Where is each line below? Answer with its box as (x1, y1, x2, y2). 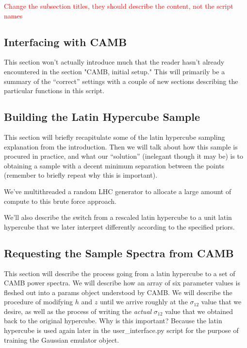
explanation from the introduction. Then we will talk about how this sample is (4, 141, 238, 151)
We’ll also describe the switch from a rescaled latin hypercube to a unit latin (4, 212, 232, 222)
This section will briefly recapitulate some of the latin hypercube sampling (4, 132, 225, 142)
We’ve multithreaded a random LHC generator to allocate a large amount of (4, 186, 231, 196)
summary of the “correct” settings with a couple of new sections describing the (4, 76, 238, 86)
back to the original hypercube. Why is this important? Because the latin (4, 315, 222, 326)
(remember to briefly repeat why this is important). (4, 170, 158, 180)
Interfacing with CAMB (4, 34, 127, 49)
